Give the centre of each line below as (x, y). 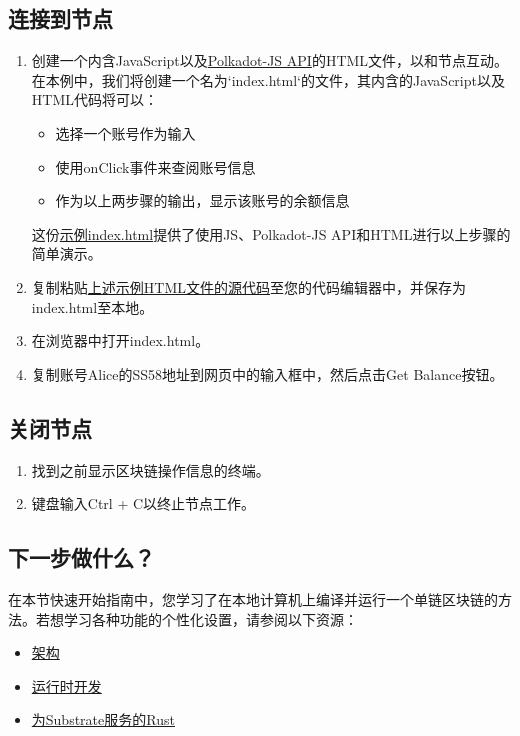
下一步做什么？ (81, 557)
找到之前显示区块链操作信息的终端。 (150, 469)
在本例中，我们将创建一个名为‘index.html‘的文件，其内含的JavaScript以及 (268, 79)
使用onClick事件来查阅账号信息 (155, 166)
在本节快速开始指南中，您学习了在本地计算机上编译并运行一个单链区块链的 (253, 598)
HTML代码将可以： (94, 99)
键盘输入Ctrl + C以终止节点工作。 (143, 503)
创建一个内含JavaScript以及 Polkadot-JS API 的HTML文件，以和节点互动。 (270, 60)
